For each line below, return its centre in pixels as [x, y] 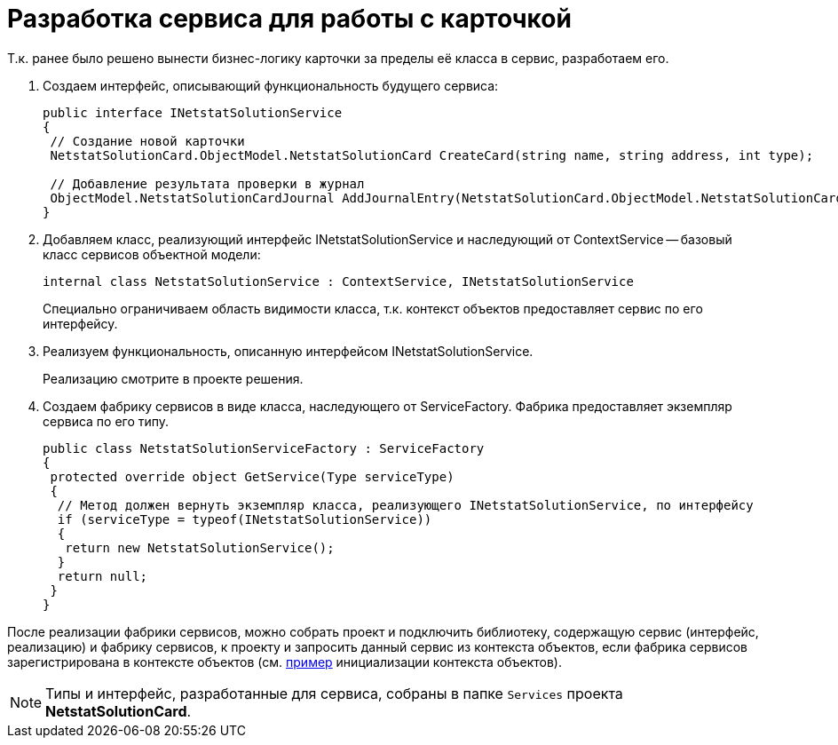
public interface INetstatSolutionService [193, 112]
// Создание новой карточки [147, 141]
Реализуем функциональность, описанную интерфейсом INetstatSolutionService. [288, 351]
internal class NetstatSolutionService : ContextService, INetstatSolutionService [338, 281]
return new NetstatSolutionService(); [200, 547]
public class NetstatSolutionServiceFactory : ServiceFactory [264, 448]
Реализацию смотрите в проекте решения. [173, 378]
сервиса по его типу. [106, 421]
